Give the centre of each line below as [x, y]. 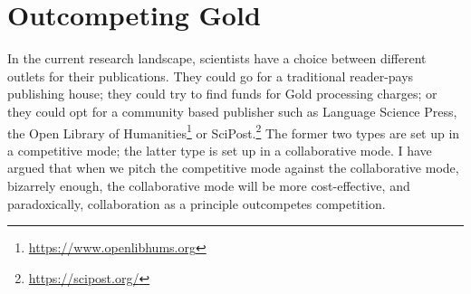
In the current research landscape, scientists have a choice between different [217, 58]
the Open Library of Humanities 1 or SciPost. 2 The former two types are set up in [234, 131]
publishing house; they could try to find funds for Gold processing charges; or [222, 94]
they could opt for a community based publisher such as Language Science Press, [232, 111]
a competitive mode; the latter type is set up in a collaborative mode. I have [220, 150]
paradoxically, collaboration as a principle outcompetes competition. [197, 203]
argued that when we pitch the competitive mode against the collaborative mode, [233, 168]
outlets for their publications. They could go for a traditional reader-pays [211, 76]
